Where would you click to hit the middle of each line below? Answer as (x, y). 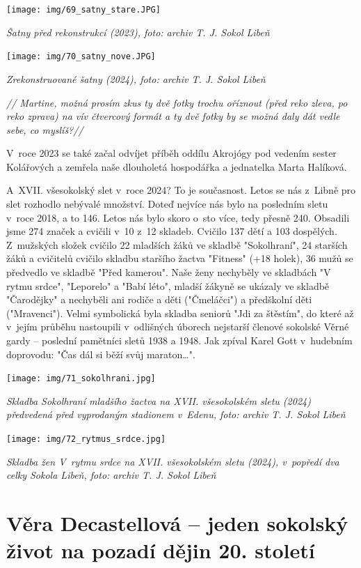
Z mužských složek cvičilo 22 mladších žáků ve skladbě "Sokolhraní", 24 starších (177, 244)
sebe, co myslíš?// (45, 129)
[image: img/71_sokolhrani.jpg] (81, 379)
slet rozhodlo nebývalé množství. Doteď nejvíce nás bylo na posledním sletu (167, 204)
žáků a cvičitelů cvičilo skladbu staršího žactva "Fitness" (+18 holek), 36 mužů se (180, 258)
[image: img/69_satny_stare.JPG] (83, 10)
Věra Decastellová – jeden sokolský (177, 523)
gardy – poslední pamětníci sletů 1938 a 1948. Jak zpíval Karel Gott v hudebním (179, 340)
